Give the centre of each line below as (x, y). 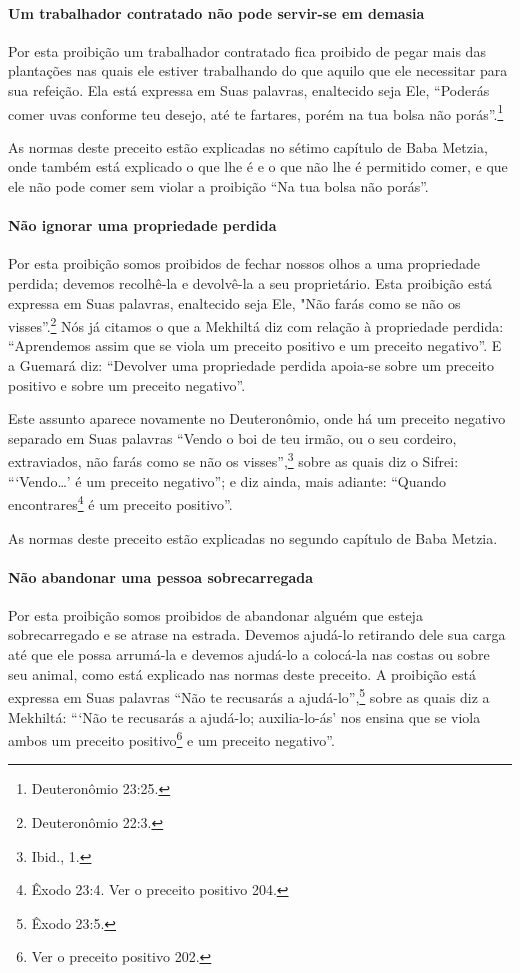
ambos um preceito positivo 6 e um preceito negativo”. (171, 738)
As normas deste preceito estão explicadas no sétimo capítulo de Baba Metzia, (248, 146)
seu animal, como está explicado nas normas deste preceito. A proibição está (242, 673)
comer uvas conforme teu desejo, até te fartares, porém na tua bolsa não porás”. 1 (256, 112)
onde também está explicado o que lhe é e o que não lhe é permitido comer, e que (258, 166)
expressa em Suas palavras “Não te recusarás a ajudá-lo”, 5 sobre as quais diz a (249, 695)
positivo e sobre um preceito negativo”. (127, 384)
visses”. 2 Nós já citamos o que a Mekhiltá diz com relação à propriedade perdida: (256, 324)
